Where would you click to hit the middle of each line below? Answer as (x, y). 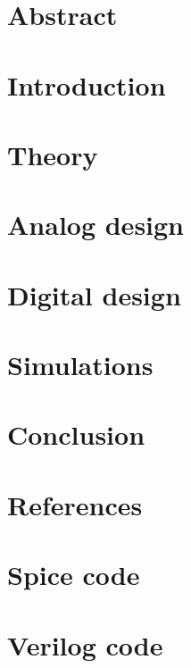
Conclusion (76, 434)
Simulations (80, 365)
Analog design (96, 225)
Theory (53, 154)
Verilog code (85, 644)
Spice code (74, 575)
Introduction (87, 84)
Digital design (94, 294)
